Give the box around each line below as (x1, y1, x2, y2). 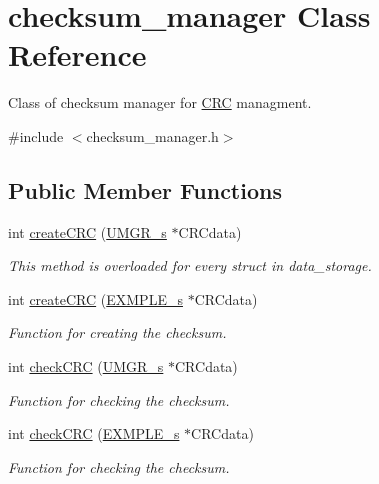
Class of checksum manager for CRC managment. (8, 92, 312, 113)
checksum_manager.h (86, 125, 219, 146)
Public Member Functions (8, 174, 282, 205)
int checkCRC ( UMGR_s (8, 356, 164, 377)
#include (8, 125, 64, 146)
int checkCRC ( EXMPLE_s (8, 423, 180, 444)
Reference (8, 34, 147, 75)
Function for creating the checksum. (8, 322, 227, 343)
